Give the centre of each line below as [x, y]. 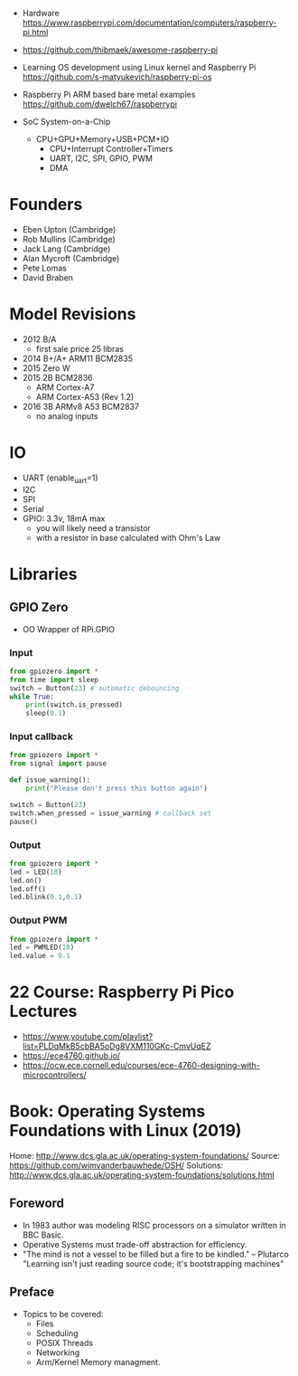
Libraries [43, 574]
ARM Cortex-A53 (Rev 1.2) [85, 396]
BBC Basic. [43, 1235]
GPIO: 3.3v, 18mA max [64, 518]
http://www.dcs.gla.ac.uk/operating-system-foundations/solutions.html [142, 1175]
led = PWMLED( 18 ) [42, 948]
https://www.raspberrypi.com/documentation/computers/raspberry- [149, 23]
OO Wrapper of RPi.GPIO [69, 629]
